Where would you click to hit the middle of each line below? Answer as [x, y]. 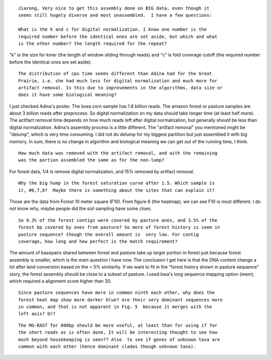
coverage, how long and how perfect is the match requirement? [98, 241]
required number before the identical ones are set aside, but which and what [118, 36]
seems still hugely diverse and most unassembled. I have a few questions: [115, 15]
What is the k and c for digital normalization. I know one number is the [113, 30]
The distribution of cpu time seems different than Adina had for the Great [115, 74]
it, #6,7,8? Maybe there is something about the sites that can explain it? [117, 190]
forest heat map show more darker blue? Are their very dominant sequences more [121, 300]
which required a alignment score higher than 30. [60, 281]
